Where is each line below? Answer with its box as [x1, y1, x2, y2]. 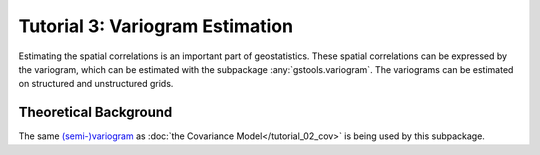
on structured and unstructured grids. [18, 78, 174, 90]
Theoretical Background [18, 104, 173, 121]
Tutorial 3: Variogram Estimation [18, 15, 294, 37]
